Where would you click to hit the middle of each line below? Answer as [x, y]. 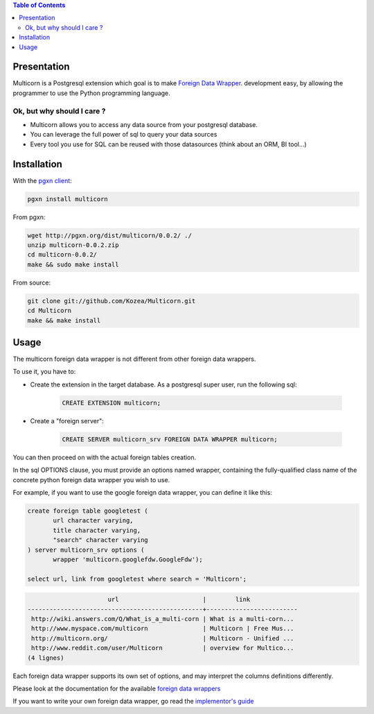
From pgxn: [29, 217]
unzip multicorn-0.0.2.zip [73, 245]
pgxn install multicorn [68, 199]
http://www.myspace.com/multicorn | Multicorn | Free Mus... [163, 629]
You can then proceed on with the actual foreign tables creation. [105, 457]
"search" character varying [100, 540]
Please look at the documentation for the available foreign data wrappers [117, 688]
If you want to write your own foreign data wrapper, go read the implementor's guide [133, 702]
